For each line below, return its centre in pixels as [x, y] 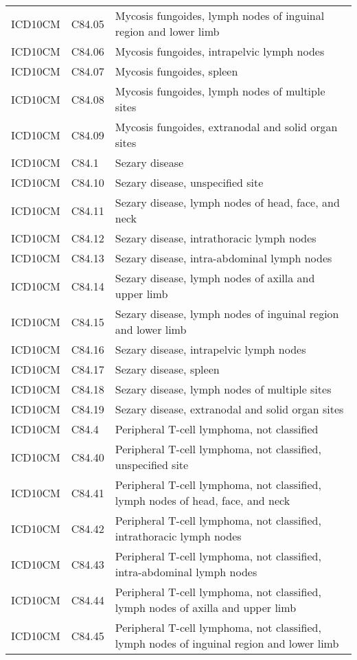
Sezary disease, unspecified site [189, 182]
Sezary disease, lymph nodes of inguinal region [227, 314]
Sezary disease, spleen [167, 369]
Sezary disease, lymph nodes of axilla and [215, 278]
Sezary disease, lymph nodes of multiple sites [223, 389]
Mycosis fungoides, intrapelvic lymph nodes [220, 51]
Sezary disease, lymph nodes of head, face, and [227, 202]
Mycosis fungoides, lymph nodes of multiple [220, 91]
